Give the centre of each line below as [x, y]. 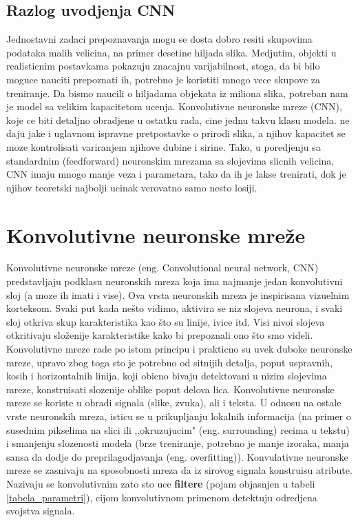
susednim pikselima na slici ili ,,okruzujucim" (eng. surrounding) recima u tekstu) [178, 429]
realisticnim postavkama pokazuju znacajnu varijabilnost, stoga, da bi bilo [163, 66]
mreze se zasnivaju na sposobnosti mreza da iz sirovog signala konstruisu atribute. [179, 470]
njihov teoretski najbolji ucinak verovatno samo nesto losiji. [132, 187]
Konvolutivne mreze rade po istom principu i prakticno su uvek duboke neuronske [179, 349]
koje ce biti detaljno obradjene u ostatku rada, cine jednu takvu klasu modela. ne [178, 119]
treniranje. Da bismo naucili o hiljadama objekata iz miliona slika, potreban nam [177, 93]
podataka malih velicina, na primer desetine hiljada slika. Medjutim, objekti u [171, 52]
